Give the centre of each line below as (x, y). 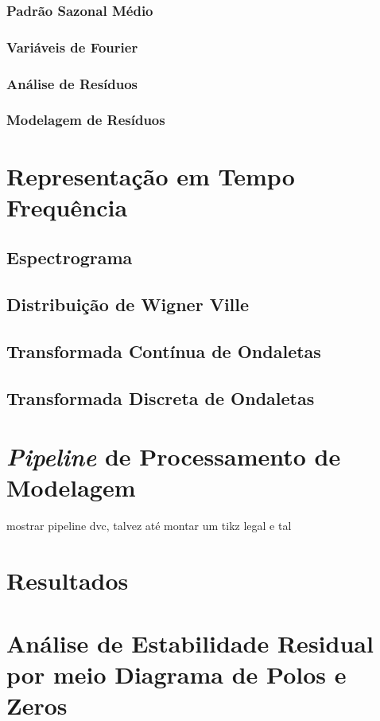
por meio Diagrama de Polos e (176, 674)
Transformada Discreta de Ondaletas (161, 398)
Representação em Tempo (151, 175)
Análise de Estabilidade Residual (190, 643)
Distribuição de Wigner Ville (128, 304)
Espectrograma (70, 257)
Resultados (68, 581)
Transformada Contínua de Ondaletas (164, 351)
